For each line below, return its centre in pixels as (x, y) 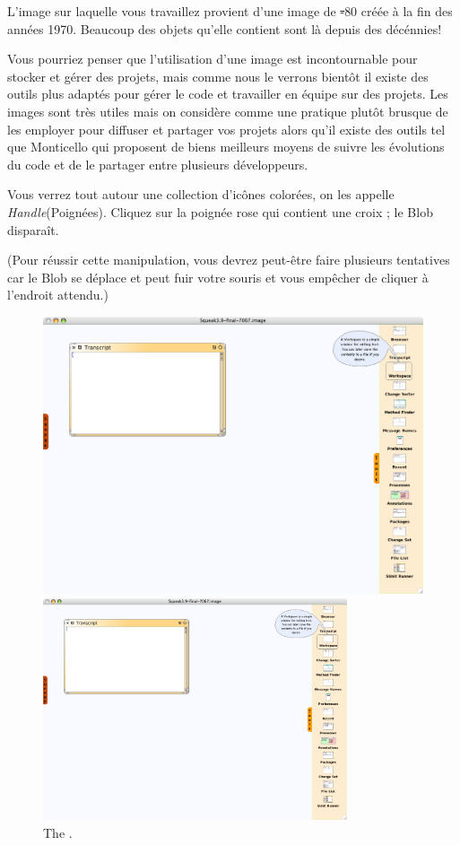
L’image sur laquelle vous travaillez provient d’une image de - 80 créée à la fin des (230, 11)
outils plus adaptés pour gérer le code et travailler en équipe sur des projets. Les (228, 94)
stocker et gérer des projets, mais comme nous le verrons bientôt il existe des (218, 76)
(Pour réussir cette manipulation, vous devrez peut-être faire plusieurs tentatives (229, 260)
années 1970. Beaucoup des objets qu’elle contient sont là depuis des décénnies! (225, 28)
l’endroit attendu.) (58, 295)
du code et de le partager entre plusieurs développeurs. (158, 164)
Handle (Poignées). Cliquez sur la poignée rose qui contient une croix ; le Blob (220, 211)
